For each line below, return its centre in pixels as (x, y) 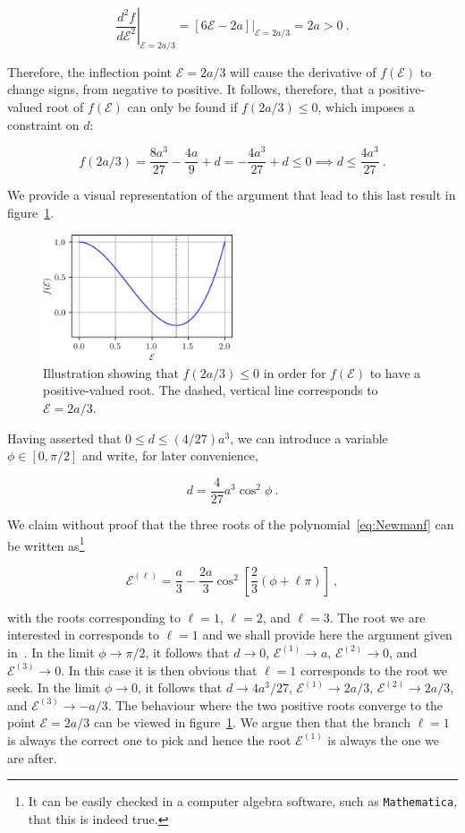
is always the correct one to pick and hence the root (149, 739)
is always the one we (383, 739)
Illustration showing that (111, 372)
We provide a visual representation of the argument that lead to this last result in (232, 195)
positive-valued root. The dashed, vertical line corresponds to (211, 390)
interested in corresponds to (83, 635)
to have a (395, 372)
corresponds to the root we (373, 670)
